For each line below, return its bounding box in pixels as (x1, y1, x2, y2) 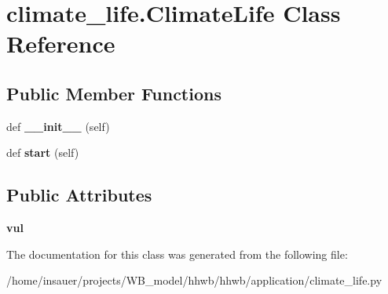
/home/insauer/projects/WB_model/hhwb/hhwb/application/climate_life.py (6, 272, 383, 289)
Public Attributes (6, 183, 152, 207)
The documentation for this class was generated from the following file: (6, 245, 348, 262)
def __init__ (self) (6, 118, 110, 134)
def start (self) (6, 144, 79, 161)
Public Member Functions (6, 81, 221, 105)
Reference (6, 27, 115, 60)
